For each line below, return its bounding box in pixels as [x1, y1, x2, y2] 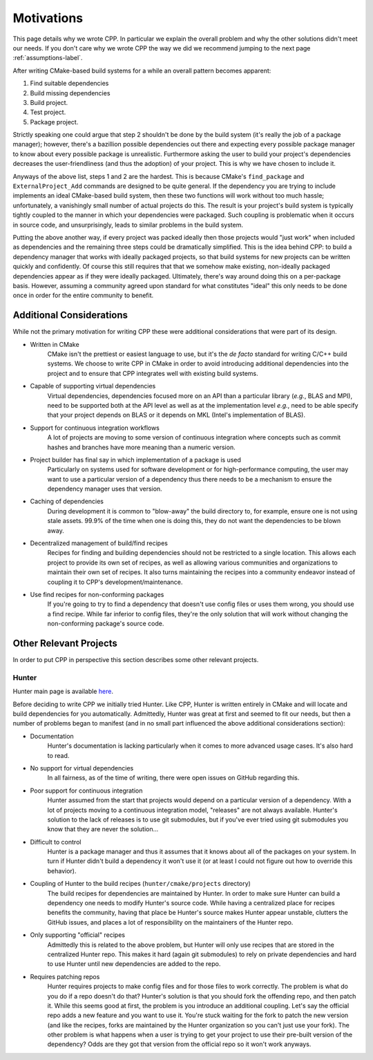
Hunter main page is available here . [12, 688, 114, 696]
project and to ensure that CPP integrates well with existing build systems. [47, 369, 258, 377]
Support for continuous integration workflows [30, 424, 160, 432]
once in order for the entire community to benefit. [12, 291, 154, 300]
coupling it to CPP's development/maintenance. [47, 578, 183, 586]
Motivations [12, 10, 83, 26]
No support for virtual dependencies [30, 764, 134, 772]
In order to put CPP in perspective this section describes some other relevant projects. [12, 656, 259, 664]
